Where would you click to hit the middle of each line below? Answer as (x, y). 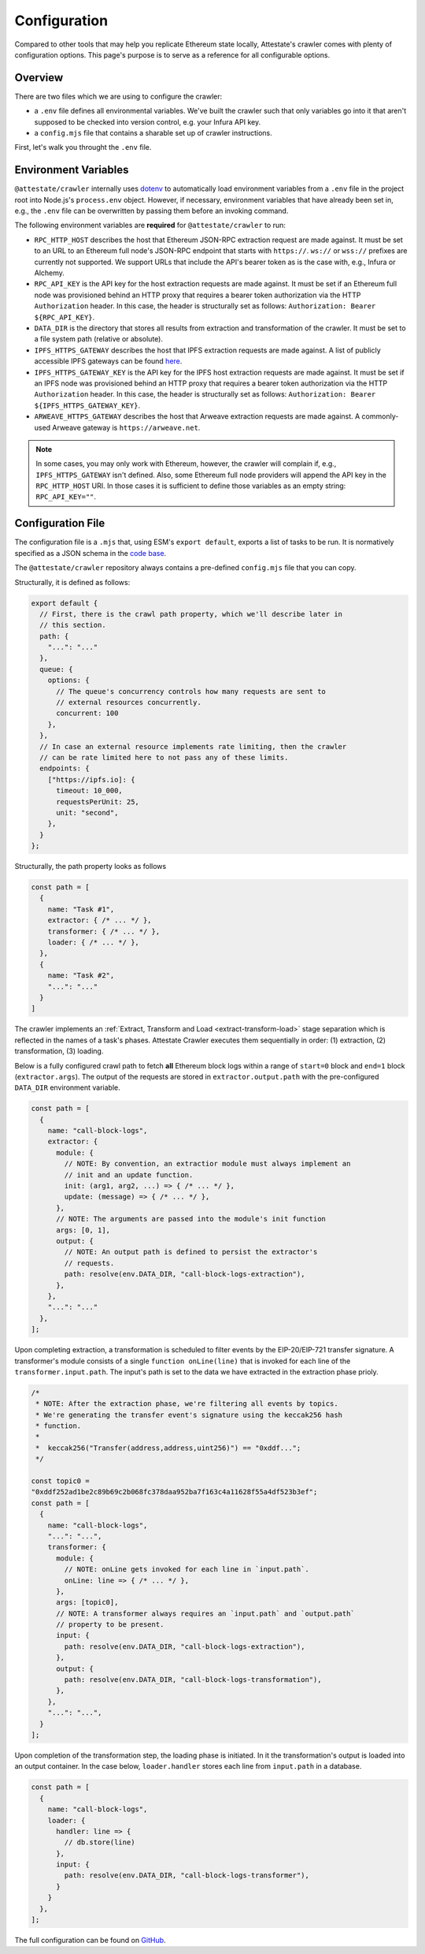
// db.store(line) (100, 1842)
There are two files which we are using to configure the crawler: (118, 96)
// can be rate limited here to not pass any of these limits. (164, 757)
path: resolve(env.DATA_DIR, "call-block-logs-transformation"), (193, 1680)
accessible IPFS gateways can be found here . (108, 361)
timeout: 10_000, (90, 791)
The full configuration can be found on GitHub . (90, 1941)
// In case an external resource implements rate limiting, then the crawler (193, 746)
